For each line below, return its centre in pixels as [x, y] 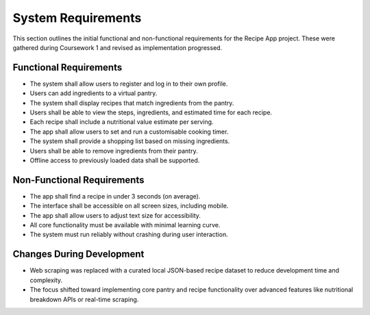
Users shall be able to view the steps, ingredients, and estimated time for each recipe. [151, 112]
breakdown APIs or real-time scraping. [84, 299]
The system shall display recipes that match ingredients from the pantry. [132, 103]
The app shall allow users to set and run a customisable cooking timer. [129, 131]
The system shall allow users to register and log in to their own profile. [129, 84]
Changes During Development [78, 254]
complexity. [46, 280]
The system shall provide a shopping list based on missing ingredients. [130, 141]
